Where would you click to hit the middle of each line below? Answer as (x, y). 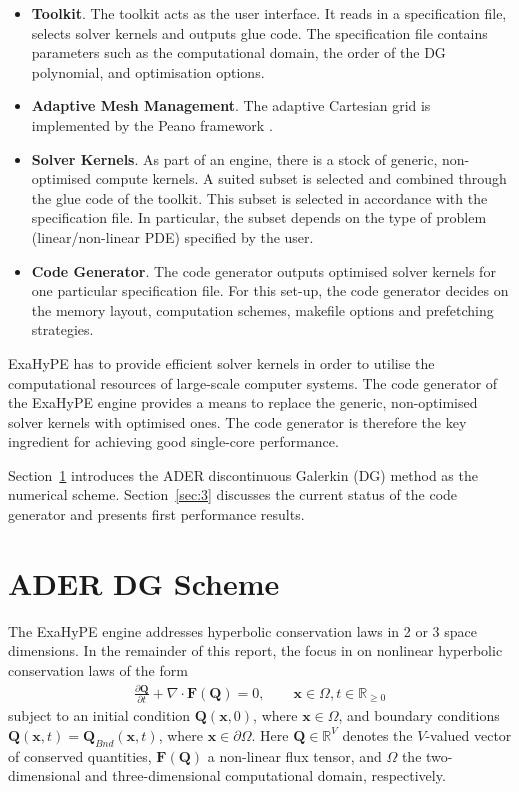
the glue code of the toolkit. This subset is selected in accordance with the (259, 197)
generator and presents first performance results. (156, 514)
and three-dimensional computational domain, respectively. (265, 775)
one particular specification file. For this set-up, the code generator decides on (270, 290)
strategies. (62, 329)
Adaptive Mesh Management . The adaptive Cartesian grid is (231, 105)
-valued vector (468, 734)
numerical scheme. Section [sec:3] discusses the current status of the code (233, 494)
